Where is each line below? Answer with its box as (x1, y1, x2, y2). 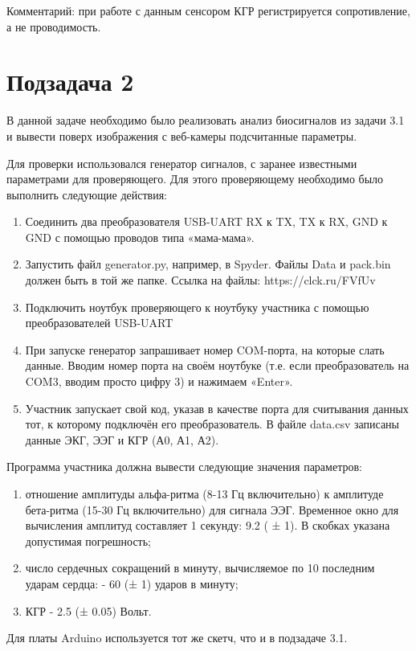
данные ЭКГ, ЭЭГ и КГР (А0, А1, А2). (25, 431, 219, 448)
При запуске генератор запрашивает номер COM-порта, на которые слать (25, 341, 385, 358)
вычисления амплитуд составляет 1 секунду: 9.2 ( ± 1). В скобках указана (25, 517, 390, 534)
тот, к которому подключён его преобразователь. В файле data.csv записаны (25, 416, 399, 432)
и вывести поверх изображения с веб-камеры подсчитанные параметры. (6, 127, 357, 144)
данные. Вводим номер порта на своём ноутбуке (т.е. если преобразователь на (25, 357, 410, 374)
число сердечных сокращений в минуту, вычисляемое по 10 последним (25, 559, 375, 576)
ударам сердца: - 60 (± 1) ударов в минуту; (25, 575, 239, 592)
